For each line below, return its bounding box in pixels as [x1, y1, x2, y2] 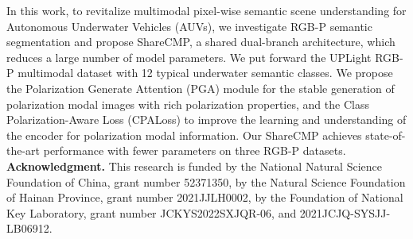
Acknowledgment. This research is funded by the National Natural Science [6, 157, 382, 174]
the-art [6, 142, 41, 159]
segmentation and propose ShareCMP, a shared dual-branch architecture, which [6, 33, 395, 50]
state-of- [365, 126, 406, 143]
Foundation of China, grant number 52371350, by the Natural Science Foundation [6, 173, 406, 190]
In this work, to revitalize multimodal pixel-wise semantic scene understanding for [6, 2, 407, 18]
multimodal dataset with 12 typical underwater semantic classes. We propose [18, 64, 393, 81]
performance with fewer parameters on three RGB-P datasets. [43, 142, 346, 159]
